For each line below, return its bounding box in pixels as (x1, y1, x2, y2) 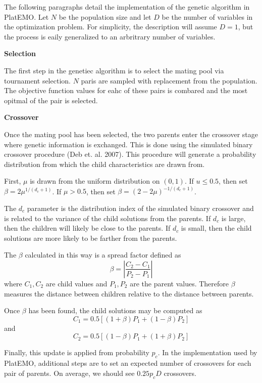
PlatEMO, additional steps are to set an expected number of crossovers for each (4, 358, 251, 368)
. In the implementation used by (158, 347, 257, 358)
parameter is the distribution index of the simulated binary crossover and (27, 203, 254, 213)
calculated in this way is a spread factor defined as (25, 249, 181, 260)
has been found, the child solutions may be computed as (28, 305, 202, 316)
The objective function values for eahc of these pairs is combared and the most (4, 85, 248, 96)
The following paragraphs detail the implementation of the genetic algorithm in (4, 2, 250, 12)
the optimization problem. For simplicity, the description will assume (4, 21, 217, 32)
